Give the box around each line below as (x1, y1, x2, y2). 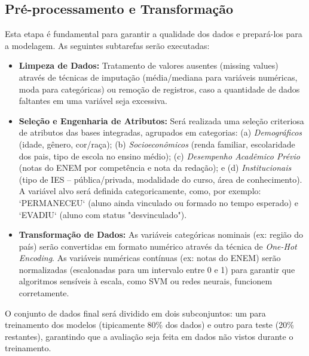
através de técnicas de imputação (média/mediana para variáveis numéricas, (19, 70, 298, 83)
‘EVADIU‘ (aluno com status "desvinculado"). (19, 208, 187, 220)
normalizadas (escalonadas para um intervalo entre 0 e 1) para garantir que (19, 263, 295, 275)
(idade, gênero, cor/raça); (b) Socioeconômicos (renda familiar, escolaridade (19, 137, 295, 150)
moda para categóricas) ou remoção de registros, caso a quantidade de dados (19, 82, 300, 95)
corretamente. (19, 287, 69, 299)
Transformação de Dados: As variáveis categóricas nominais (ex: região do (19, 228, 304, 241)
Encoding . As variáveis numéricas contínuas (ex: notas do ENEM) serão (19, 251, 281, 264)
